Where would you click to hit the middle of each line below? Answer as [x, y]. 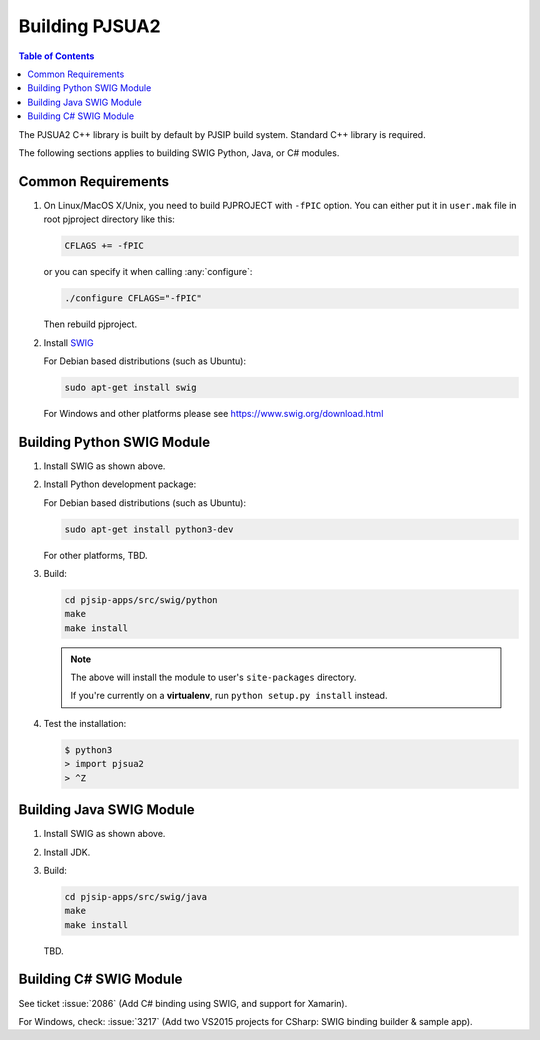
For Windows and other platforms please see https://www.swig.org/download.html [213, 413]
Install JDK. [67, 852]
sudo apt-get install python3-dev [149, 529]
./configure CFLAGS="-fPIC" [133, 298]
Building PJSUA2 [89, 26]
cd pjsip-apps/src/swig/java [136, 896]
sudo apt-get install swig [130, 387]
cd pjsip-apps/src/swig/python [141, 599]
